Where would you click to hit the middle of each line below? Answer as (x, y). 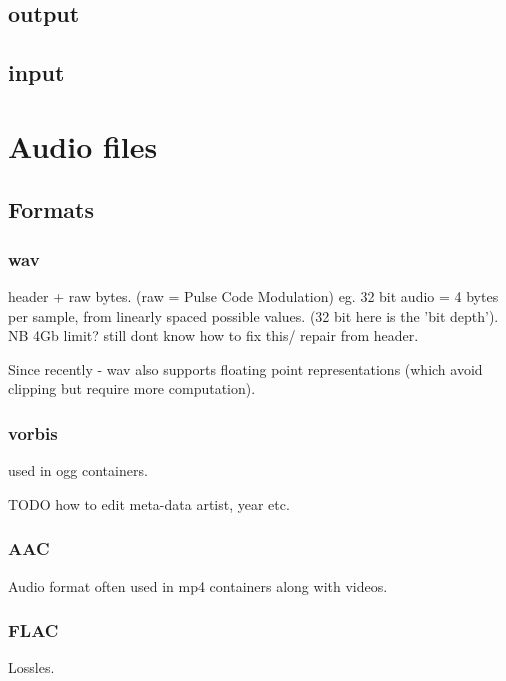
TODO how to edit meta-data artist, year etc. (149, 503)
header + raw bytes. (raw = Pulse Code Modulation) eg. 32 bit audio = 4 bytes (253, 295)
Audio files (83, 145)
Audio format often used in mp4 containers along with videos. (198, 585)
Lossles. (31, 667)
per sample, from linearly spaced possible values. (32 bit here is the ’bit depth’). (253, 315)
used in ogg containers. (78, 470)
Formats (51, 209)
